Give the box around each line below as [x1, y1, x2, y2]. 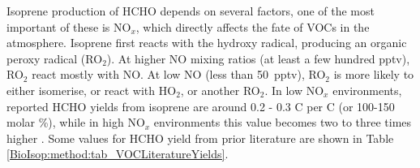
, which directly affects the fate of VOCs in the [135, 18, 370, 35]
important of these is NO [6, 18, 131, 35]
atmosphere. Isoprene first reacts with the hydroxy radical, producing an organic [6, 34, 407, 51]
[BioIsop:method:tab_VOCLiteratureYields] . [6, 145, 229, 162]
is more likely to [333, 66, 414, 83]
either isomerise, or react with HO [6, 81, 177, 98]
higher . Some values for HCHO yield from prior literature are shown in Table [6, 129, 394, 146]
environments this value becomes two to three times [153, 114, 412, 131]
